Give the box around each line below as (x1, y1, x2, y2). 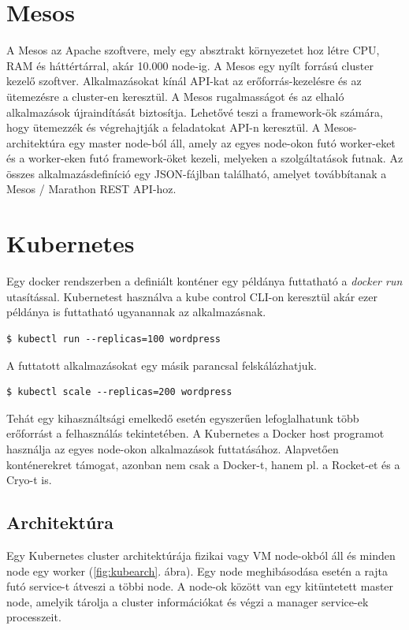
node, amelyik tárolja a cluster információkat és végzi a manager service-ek (6, 593, 369, 609)
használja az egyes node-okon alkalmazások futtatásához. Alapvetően (6, 440, 339, 457)
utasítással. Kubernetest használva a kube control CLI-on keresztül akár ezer (6, 288, 377, 304)
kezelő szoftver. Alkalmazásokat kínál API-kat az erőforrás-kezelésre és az (6, 73, 362, 89)
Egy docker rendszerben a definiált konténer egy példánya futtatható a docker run (6, 273, 403, 289)
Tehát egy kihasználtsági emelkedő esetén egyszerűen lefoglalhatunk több (6, 409, 359, 426)
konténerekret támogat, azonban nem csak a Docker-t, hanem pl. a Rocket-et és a (6, 456, 400, 472)
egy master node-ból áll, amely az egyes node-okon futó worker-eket (69, 134, 396, 151)
